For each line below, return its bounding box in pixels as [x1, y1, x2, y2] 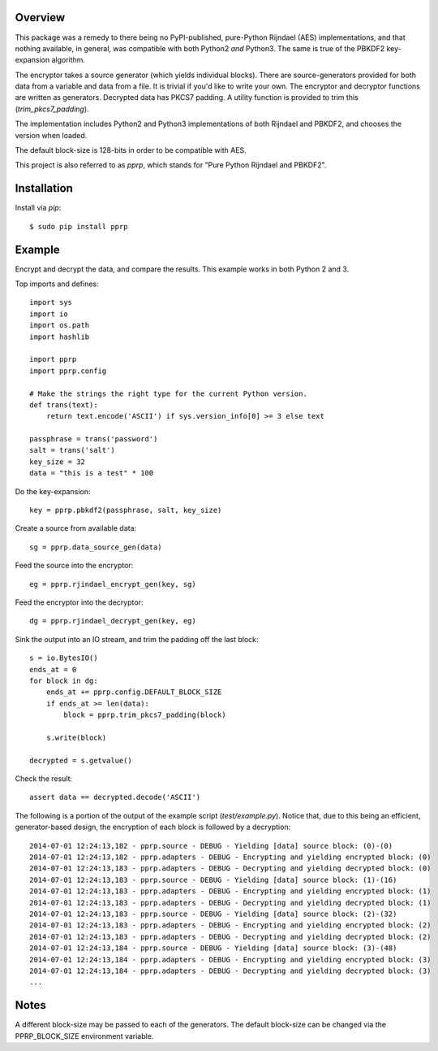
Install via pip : [15, 203, 62, 213]
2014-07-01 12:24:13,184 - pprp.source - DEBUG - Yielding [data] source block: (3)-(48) [29, 944, 397, 953]
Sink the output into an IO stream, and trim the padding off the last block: [15, 634, 259, 644]
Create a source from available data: [15, 523, 137, 533]
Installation [15, 181, 73, 195]
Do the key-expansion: [15, 486, 91, 496]
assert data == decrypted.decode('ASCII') [29, 793, 201, 802]
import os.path [29, 321, 90, 330]
